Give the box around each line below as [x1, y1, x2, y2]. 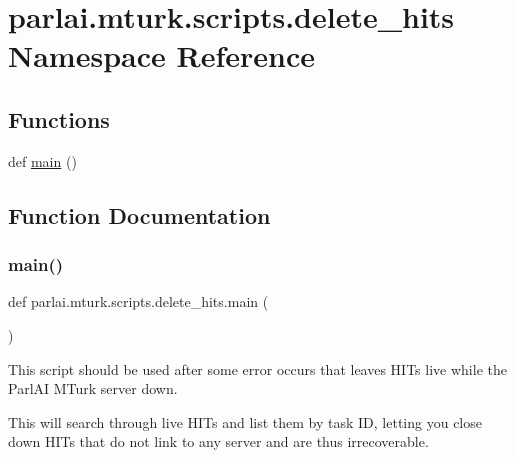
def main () [8, 150, 77, 171]
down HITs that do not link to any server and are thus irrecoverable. [8, 431, 429, 452]
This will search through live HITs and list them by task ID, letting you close [8, 411, 482, 432]
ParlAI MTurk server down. [8, 378, 178, 399]
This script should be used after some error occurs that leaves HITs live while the [8, 358, 507, 379]
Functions [8, 103, 110, 134]
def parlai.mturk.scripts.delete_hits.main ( [8, 291, 269, 312]
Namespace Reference [8, 35, 315, 76]
